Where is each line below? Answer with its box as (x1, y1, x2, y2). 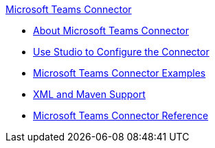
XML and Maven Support (33, 88, 146, 100)
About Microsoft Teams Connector (33, 25, 190, 36)
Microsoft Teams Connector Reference (33, 110, 209, 121)
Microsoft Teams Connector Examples (33, 67, 206, 79)
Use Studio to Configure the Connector (33, 46, 210, 58)
